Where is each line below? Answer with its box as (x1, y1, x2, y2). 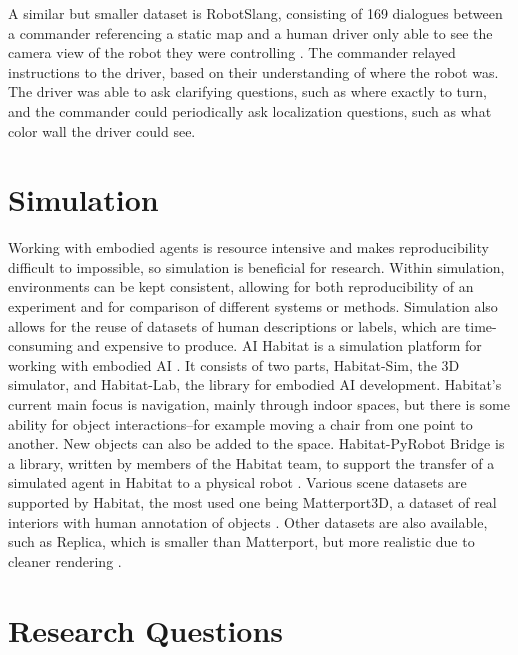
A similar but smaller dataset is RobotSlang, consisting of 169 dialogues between (8, 3, 503, 23)
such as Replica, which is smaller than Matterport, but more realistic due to (8, 531, 475, 552)
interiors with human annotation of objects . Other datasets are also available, (8, 511, 488, 532)
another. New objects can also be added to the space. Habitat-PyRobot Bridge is (8, 433, 505, 454)
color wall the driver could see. (8, 120, 196, 141)
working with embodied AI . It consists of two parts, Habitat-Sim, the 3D (8, 354, 460, 375)
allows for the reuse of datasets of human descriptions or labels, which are (8, 315, 461, 336)
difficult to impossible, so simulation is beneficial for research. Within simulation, (8, 256, 505, 277)
